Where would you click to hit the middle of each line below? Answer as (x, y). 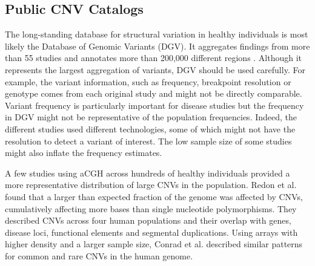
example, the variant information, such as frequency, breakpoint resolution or (148, 81)
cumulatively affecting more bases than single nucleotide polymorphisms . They (151, 208)
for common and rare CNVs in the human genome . (99, 255)
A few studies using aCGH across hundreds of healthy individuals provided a (148, 173)
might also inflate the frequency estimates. (84, 153)
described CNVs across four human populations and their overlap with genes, (148, 220)
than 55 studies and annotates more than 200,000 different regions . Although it (154, 58)
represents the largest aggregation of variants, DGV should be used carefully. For (155, 69)
